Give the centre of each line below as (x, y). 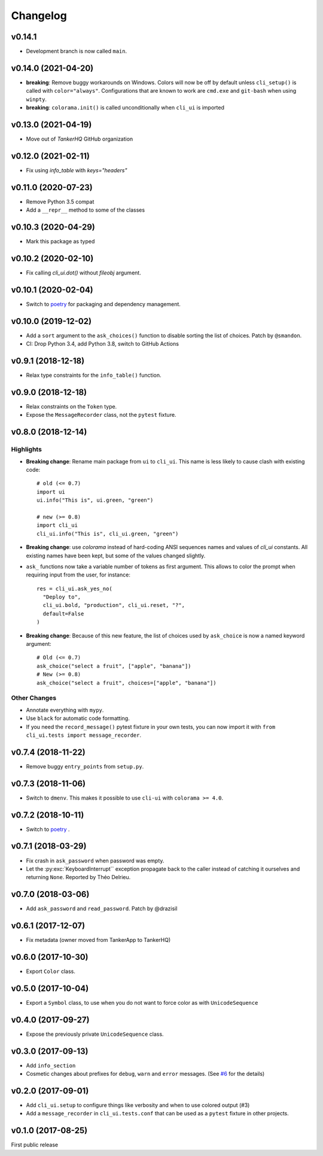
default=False (63, 614)
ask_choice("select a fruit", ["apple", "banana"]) (114, 666)
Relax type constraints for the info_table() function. (94, 375)
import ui (51, 492)
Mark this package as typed (60, 242)
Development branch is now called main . (77, 51)
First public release (35, 1145)
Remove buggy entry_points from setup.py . (85, 766)
